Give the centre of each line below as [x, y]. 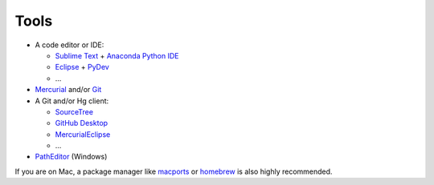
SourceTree [74, 111]
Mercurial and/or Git [68, 90]
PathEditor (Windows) [71, 157]
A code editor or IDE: [70, 45]
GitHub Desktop [82, 123]
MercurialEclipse [83, 134]
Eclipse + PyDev [82, 67]
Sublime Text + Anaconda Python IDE [117, 55]
